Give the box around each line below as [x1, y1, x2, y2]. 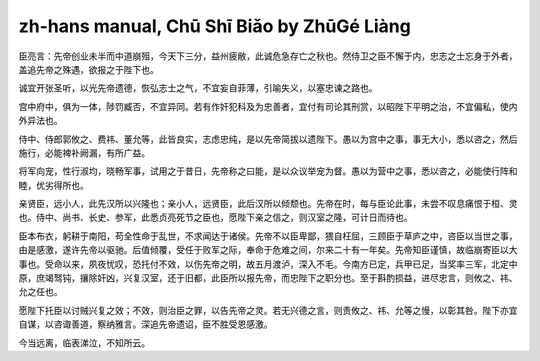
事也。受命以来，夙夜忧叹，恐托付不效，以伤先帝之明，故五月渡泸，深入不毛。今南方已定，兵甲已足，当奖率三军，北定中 [18, 258, 518, 270]
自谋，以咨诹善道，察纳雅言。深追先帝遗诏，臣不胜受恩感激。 [18, 318, 273, 330]
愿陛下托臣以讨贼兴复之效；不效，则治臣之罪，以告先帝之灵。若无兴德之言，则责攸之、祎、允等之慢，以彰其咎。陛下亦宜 [18, 304, 518, 316]
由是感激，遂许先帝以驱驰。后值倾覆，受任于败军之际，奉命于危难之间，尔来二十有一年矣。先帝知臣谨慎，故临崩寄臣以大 [18, 244, 518, 256]
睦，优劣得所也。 [18, 179, 89, 191]
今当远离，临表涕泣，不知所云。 [18, 336, 150, 349]
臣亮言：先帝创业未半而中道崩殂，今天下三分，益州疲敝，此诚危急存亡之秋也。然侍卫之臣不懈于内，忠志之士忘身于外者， [18, 50, 518, 62]
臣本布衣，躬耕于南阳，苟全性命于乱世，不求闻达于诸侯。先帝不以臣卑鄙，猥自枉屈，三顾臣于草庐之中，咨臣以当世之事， [18, 230, 518, 242]
